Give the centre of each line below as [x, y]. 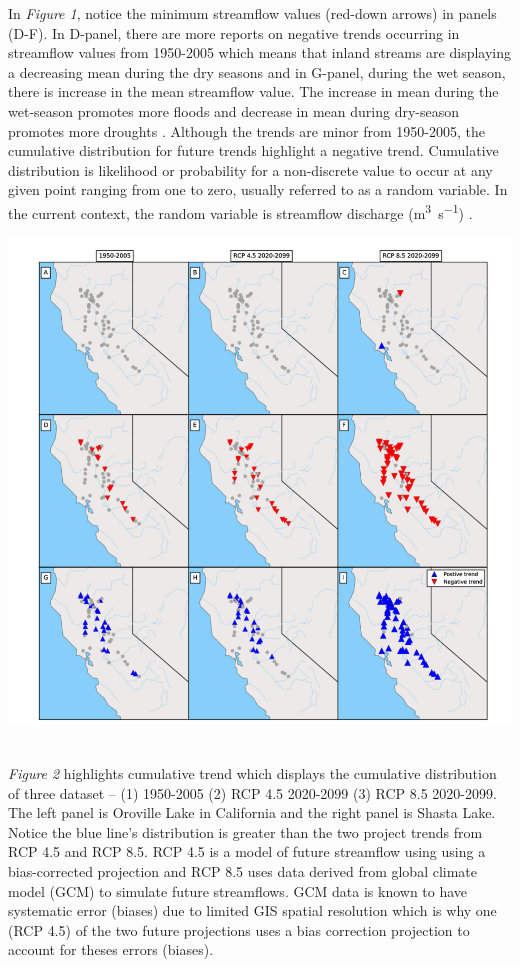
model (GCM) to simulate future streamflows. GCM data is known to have [238, 890]
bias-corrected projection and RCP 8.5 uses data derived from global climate [243, 871]
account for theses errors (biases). [111, 949]
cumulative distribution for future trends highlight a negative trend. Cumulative [253, 150]
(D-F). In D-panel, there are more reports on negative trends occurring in [234, 32]
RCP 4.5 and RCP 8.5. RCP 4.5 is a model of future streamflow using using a [247, 851]
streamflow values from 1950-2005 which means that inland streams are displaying [260, 52]
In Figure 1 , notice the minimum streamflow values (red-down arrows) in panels [252, 13]
